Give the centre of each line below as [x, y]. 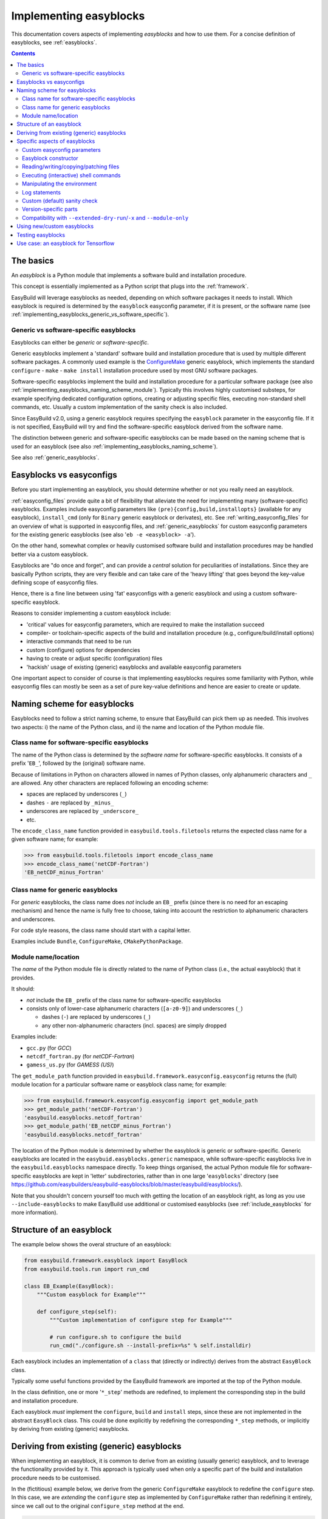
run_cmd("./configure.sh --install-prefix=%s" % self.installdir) [151, 1346]
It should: [23, 989]
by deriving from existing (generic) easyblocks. [70, 1428]
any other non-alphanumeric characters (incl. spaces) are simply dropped [134, 1025]
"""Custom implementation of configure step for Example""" [141, 1320]
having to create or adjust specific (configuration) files [94, 659]
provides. [23, 978]
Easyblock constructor [50, 159]
